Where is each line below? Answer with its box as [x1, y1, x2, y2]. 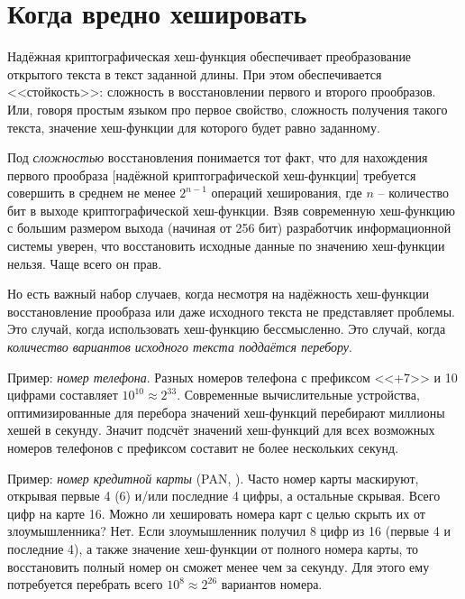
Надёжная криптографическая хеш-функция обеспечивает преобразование [7, 47, 412, 66]
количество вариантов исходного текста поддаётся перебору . [7, 337, 352, 356]
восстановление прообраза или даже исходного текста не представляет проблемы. [7, 301, 455, 320]
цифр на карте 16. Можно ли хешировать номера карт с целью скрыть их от [7, 503, 425, 522]
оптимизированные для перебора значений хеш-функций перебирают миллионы [7, 402, 445, 421]
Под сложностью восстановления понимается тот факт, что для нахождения [7, 148, 428, 167]
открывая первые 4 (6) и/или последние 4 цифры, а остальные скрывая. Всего [7, 486, 441, 505]
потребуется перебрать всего [7, 575, 163, 594]
